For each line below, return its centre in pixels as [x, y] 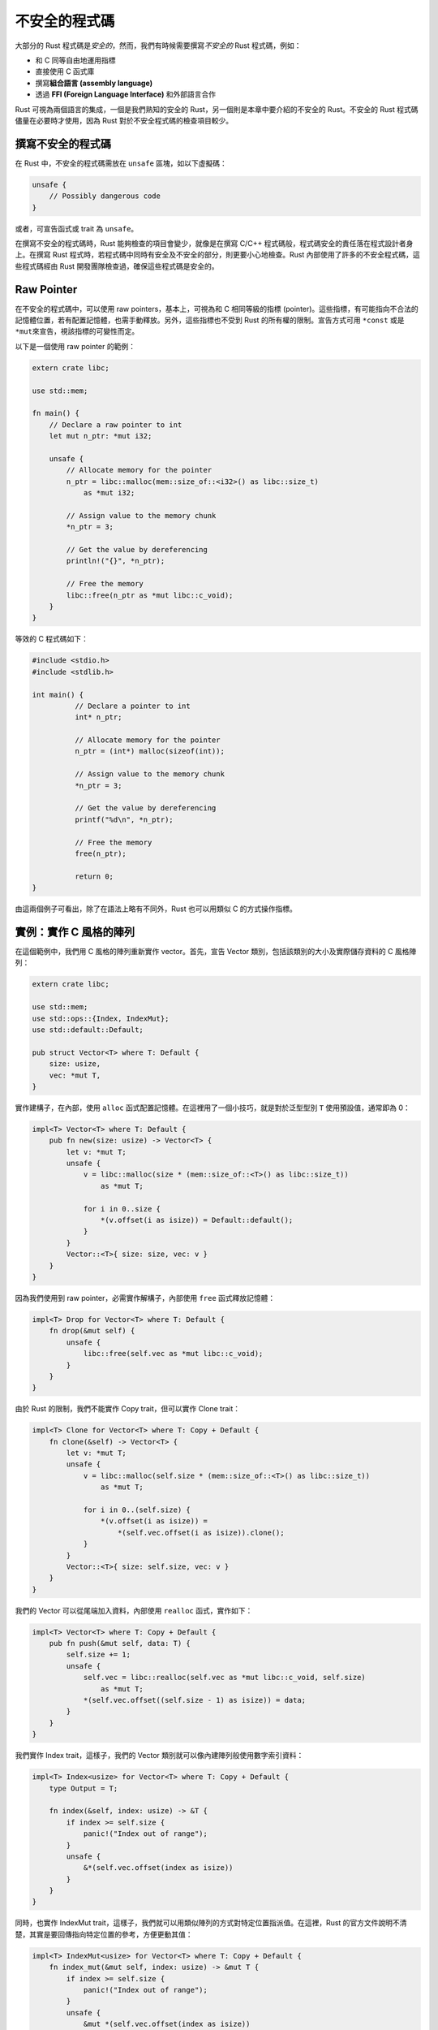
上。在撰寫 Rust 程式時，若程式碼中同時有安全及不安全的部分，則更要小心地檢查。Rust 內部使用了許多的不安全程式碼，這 [218, 255]
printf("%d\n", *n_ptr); [124, 819]
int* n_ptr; [98, 717]
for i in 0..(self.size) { [137, 1510]
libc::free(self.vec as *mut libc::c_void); [173, 1354]
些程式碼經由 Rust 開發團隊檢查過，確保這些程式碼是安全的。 [117, 266]
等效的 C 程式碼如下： [52, 639]
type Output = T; [84, 1788]
